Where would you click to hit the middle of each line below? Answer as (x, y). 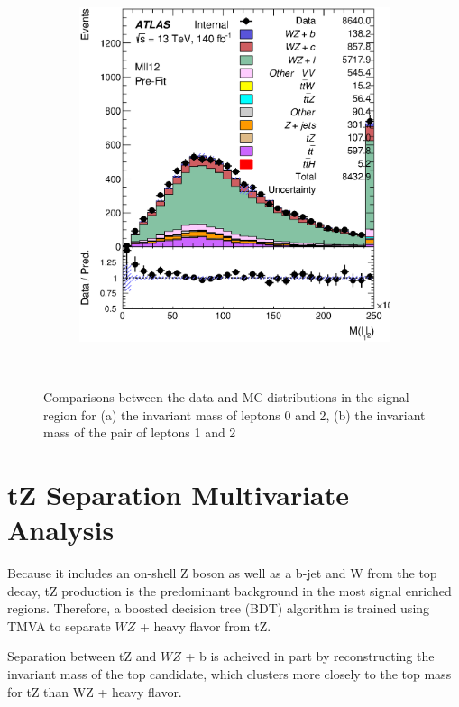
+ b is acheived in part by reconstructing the (310, 656)
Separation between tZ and (82, 656)
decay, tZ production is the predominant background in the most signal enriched (229, 590)
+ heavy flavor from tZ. (205, 625)
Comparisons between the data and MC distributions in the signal (226, 397)
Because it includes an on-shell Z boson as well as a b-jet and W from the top (222, 573)
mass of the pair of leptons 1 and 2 (140, 432)
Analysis (61, 530)
